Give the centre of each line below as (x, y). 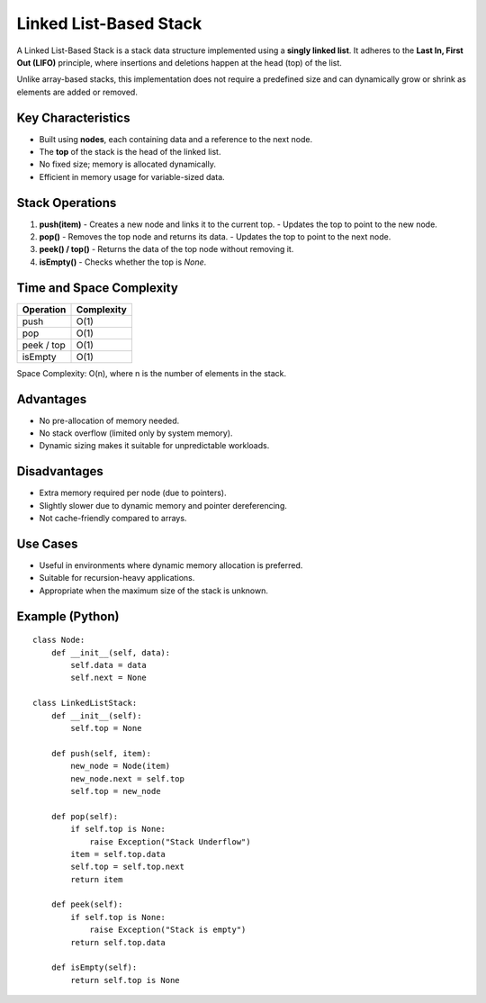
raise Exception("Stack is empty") (168, 930)
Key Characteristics (73, 117)
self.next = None (109, 678)
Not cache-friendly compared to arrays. (113, 519)
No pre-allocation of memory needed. (109, 420)
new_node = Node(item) (121, 766)
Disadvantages (60, 471)
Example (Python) (68, 616)
